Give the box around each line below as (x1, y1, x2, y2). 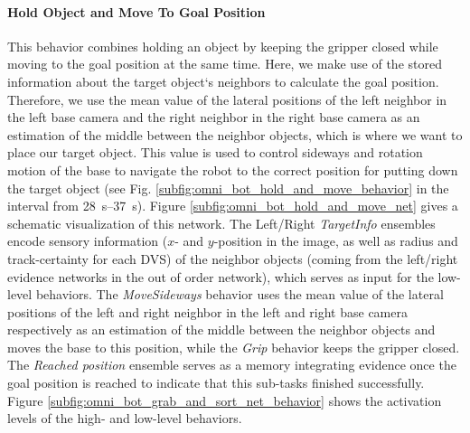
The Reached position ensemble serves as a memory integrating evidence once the (7, 355, 456, 374)
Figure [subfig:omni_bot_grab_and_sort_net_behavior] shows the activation (7, 391, 442, 409)
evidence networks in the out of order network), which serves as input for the (7, 267, 434, 286)
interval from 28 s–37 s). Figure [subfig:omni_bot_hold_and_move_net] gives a (7, 196, 458, 215)
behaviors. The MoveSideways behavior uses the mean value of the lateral (35, 285, 444, 304)
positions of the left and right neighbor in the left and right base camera (7, 302, 408, 321)
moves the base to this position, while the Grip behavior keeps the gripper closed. (7, 337, 460, 356)
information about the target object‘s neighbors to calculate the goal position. (7, 71, 439, 90)
